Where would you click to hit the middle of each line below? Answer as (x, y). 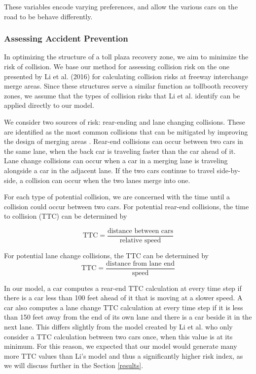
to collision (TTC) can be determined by (66, 216)
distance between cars (140, 231)
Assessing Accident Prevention (66, 38)
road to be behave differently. (48, 16)
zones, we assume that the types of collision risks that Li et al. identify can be (122, 95)
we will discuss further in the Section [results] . (74, 365)
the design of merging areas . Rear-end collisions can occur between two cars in (124, 141)
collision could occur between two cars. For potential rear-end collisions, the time (127, 206)
